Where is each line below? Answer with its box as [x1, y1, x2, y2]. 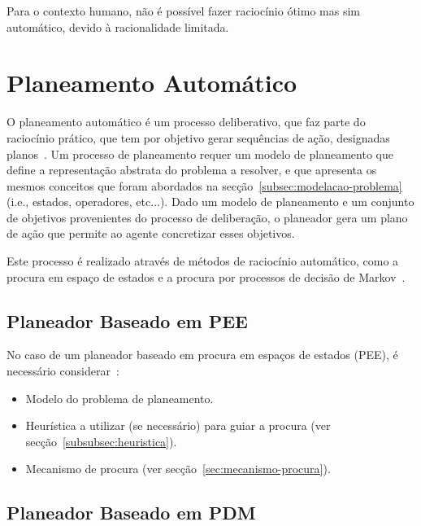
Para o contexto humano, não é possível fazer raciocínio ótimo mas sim [7, 2, 360, 19]
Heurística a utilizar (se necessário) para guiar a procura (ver [25, 417, 331, 434]
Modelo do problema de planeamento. [25, 389, 214, 406]
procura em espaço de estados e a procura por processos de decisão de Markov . [7, 268, 406, 285]
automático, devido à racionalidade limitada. [7, 18, 229, 35]
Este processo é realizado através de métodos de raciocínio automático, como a [7, 252, 399, 270]
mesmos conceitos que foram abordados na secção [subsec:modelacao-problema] [7, 177, 402, 194]
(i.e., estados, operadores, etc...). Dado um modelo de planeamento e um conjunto [7, 193, 414, 210]
